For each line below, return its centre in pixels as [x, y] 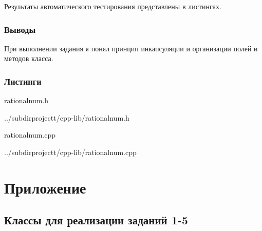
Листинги [23, 81]
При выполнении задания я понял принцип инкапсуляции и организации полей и [131, 48]
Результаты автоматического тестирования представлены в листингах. [113, 6]
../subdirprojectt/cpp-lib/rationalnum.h [67, 117]
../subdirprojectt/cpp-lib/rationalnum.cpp [70, 152]
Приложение [45, 187]
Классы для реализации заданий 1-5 [96, 220]
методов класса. [29, 58]
